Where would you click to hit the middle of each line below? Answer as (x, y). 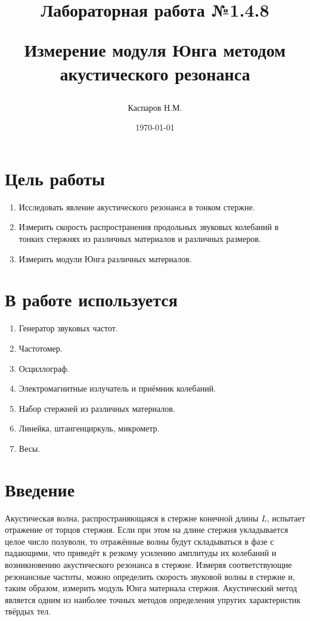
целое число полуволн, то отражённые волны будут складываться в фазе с (139, 541)
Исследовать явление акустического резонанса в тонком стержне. (137, 207)
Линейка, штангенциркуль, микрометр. (89, 428)
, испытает (286, 518)
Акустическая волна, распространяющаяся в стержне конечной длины (132, 518)
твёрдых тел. (28, 611)
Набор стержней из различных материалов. (97, 408)
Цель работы (55, 178)
